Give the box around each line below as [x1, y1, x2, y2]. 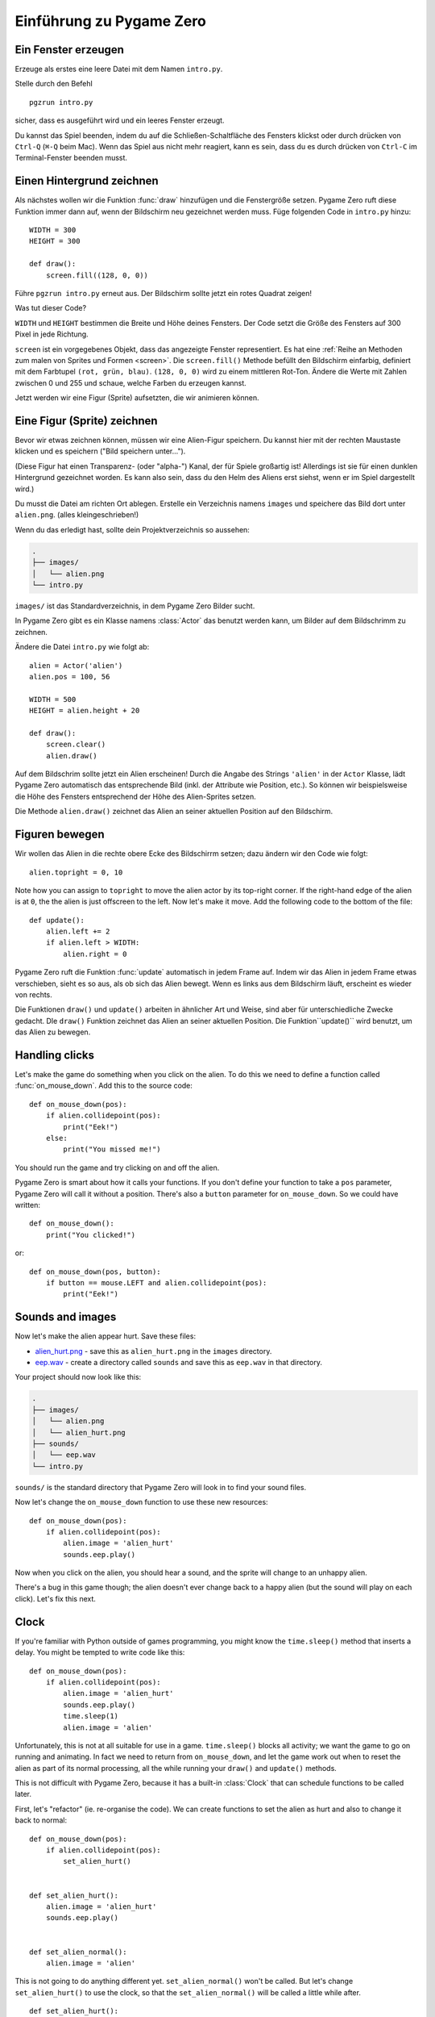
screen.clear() [45, 740, 106, 750]
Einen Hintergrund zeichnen [14, 174, 159, 188]
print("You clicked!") [45, 1230, 136, 1239]
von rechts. [14, 990, 52, 1000]
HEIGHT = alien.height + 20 [29, 706, 140, 716]
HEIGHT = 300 [29, 236, 81, 246]
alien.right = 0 [63, 949, 127, 958]
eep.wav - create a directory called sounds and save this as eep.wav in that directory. [35, 1358, 322, 1368]
